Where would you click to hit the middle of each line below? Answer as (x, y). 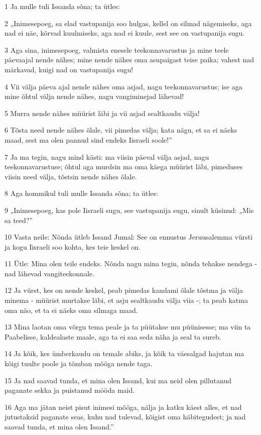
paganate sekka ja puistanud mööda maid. (70, 390)
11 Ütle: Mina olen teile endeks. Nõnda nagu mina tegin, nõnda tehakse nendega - (131, 263)
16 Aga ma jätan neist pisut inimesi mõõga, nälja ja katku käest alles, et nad (123, 407)
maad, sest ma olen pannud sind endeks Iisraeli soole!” (88, 139)
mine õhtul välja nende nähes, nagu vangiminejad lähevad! (94, 96)
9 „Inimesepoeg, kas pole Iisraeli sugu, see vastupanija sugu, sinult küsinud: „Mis (129, 210)
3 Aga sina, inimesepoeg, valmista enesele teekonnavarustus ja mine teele (117, 49)
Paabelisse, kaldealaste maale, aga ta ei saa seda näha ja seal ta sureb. (113, 336)
